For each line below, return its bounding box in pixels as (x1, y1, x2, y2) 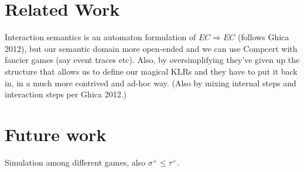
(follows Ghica (237, 31, 289, 43)
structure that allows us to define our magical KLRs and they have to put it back (5, 65, 298, 77)
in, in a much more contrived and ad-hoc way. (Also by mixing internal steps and (5, 76, 296, 89)
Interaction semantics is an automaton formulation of (5, 31, 196, 43)
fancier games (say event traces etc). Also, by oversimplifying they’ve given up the (5, 54, 300, 66)
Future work (5, 122, 107, 146)
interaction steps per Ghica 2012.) (5, 88, 127, 100)
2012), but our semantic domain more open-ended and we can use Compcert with (5, 42, 298, 54)
